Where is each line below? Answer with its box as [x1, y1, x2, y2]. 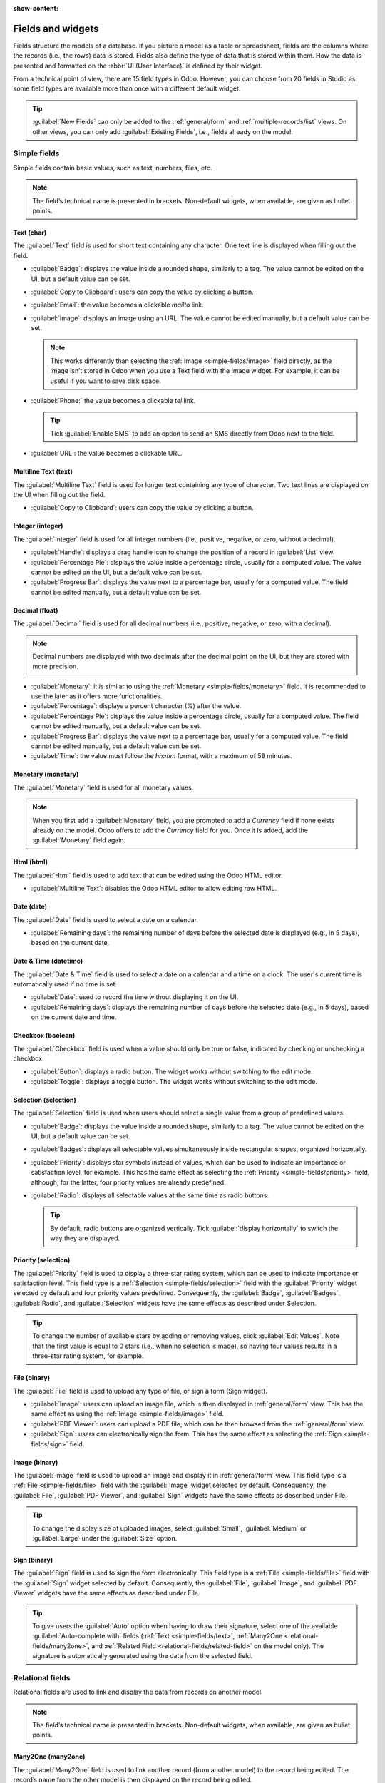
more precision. [32, 662, 78, 670]
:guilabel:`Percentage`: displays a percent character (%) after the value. [31, 702, 242, 710]
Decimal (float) [13, 606, 58, 615]
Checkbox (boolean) [13, 1031, 76, 1040]
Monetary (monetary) [13, 770, 79, 779]
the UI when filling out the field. [13, 490, 106, 499]
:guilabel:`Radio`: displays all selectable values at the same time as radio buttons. [31, 1191, 269, 1200]
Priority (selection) [13, 1256, 71, 1265]
